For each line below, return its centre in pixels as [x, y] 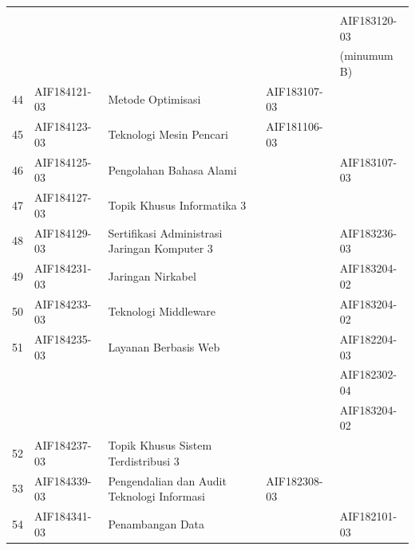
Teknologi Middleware [162, 311]
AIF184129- [63, 232]
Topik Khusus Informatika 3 [177, 204]
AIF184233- [63, 303]
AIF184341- [63, 516]
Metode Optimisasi [154, 98]
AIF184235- [63, 338]
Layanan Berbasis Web [164, 346]
